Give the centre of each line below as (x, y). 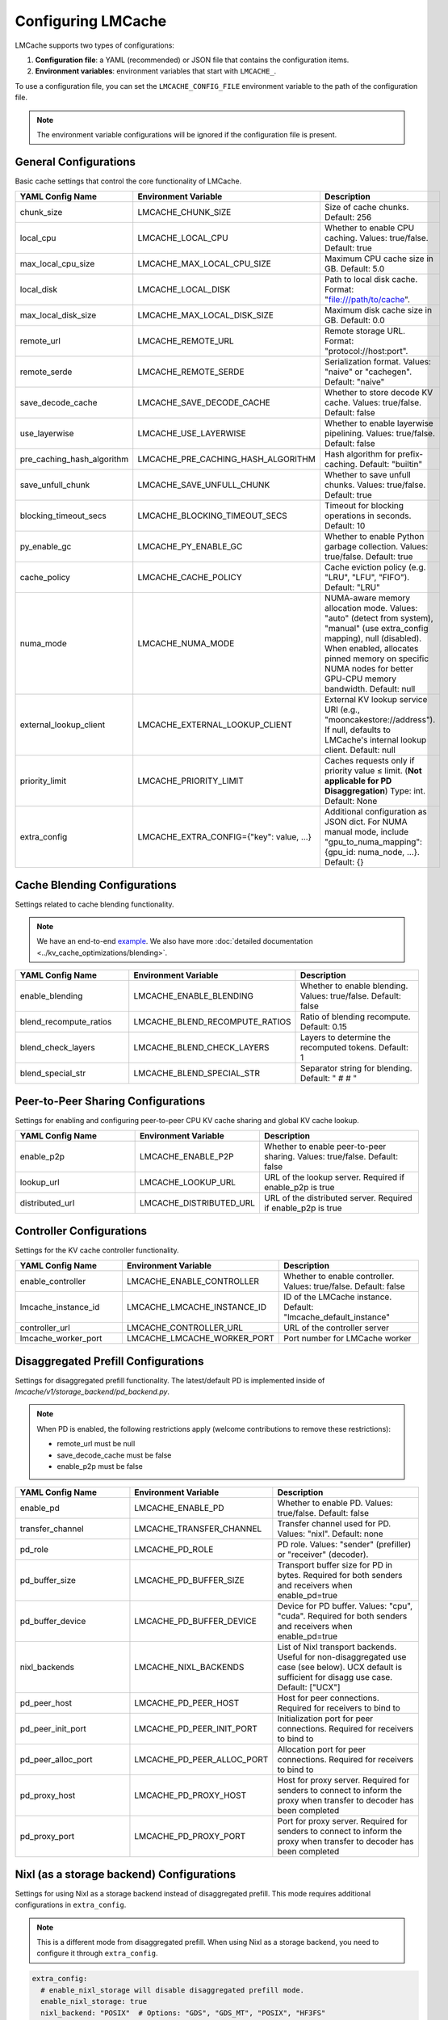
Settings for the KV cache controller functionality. (97, 1250)
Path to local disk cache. (371, 280)
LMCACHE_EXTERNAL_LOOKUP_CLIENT (215, 725)
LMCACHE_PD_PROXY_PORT (190, 1837)
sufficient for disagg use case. (335, 1677)
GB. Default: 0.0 (354, 321)
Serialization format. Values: (378, 362)
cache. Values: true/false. (373, 402)
